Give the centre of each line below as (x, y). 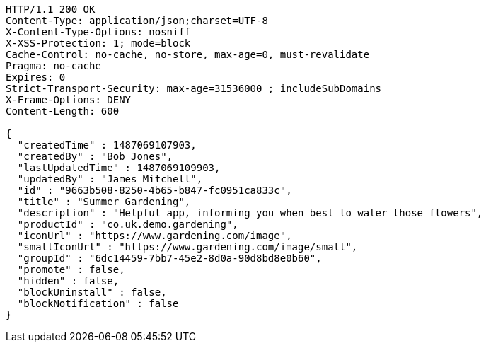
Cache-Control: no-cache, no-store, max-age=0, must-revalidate (188, 54)
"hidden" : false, (68, 281)
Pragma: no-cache (53, 66)
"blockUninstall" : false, (92, 292)
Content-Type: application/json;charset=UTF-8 (137, 21)
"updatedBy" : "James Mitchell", (110, 179)
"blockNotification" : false (98, 303)
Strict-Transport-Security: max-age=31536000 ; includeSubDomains (194, 88)
